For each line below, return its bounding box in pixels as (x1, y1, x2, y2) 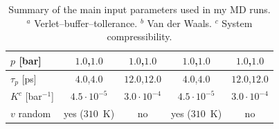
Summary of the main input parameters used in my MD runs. (8, 2, 271, 16)
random (18, 106, 51, 121)
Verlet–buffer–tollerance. (34, 15, 138, 30)
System (222, 15, 253, 30)
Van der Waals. (147, 15, 213, 30)
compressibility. (107, 29, 172, 44)
